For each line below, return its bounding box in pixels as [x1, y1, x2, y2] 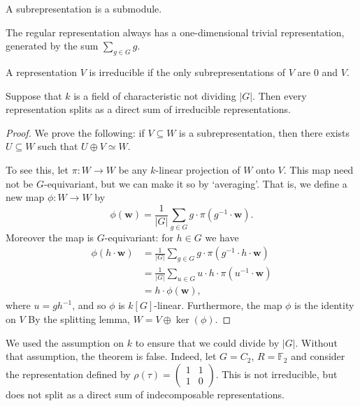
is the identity [294, 298, 354, 313]
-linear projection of [155, 162, 240, 176]
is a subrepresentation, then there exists [179, 125, 350, 140]
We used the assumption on [6, 335, 124, 349]
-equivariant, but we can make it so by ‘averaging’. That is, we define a [43, 176, 347, 190]
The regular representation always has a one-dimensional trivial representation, [6, 24, 345, 39]
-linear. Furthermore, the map [154, 298, 282, 313]
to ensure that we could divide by [135, 335, 280, 349]
